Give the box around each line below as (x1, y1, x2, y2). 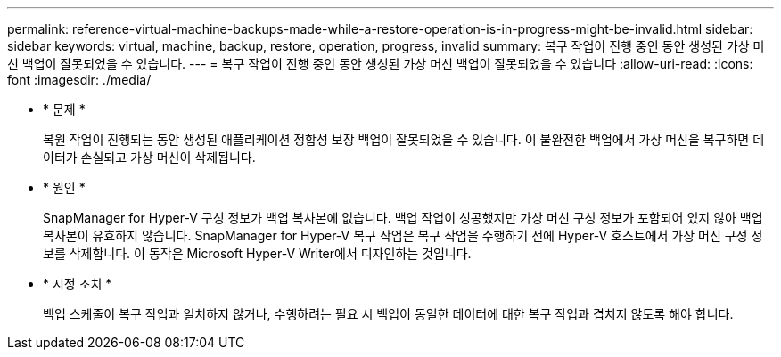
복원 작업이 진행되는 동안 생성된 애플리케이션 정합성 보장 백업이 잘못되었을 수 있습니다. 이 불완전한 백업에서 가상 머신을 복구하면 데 (43, 132, 765, 147)
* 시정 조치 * (43, 276, 112, 291)
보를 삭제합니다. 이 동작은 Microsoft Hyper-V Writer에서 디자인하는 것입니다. (43, 246, 472, 261)
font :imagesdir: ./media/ (7, 72, 152, 87)
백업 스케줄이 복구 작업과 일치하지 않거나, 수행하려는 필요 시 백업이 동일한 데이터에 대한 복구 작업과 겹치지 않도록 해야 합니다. (43, 306, 734, 321)
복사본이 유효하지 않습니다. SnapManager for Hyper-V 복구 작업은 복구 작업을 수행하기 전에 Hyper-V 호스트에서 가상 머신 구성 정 (43, 228, 763, 243)
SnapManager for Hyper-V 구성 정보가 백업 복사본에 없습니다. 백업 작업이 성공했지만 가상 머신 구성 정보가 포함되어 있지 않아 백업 (43, 210, 763, 225)
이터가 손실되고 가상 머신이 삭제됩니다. (43, 150, 256, 165)
